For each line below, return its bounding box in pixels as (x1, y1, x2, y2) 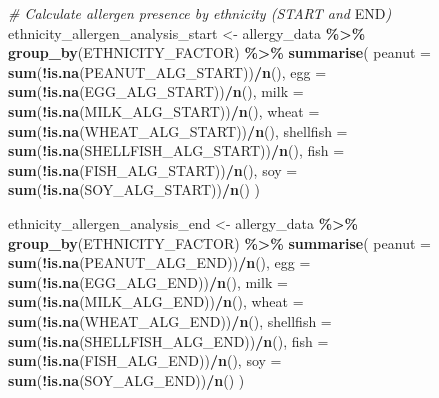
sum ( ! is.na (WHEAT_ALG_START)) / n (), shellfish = (8, 120, 348, 141)
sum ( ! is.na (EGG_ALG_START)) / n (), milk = (8, 81, 304, 102)
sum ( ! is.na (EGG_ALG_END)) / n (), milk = (8, 271, 288, 292)
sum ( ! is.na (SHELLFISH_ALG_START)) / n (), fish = (8, 140, 345, 161)
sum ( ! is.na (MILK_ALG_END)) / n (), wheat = (8, 291, 304, 312)
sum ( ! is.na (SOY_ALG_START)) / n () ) (8, 179, 260, 200)
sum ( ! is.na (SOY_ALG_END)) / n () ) (8, 369, 245, 390)
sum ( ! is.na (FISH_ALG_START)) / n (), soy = (8, 159, 298, 180)
